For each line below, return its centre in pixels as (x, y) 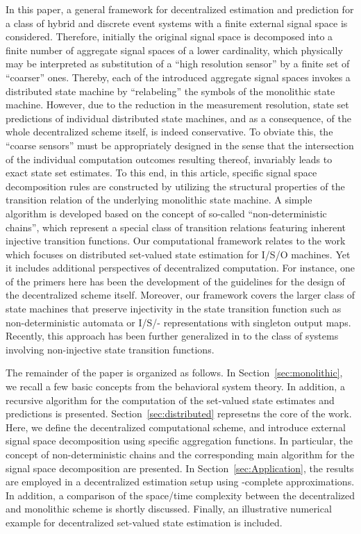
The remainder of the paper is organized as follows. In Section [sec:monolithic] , (174, 373)
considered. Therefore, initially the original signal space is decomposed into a (169, 36)
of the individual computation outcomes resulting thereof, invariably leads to (169, 159)
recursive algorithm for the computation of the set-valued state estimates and (170, 400)
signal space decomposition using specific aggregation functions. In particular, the (179, 441)
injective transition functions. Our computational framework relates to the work (176, 241)
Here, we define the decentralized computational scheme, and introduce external (176, 427)
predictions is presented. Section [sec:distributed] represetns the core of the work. (179, 414)
